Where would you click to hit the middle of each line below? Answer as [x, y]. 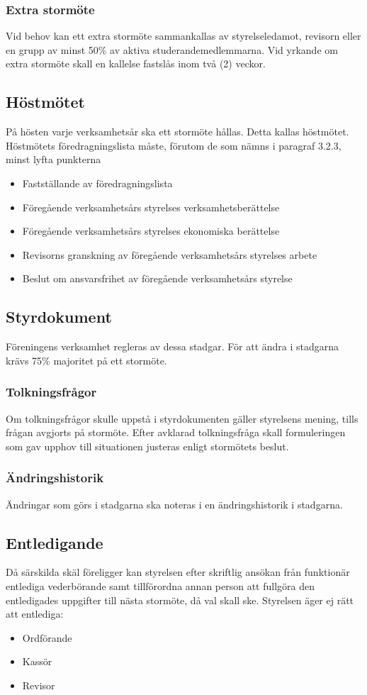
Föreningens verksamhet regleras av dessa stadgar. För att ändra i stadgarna [173, 346]
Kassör [37, 661]
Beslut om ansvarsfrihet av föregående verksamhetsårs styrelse [157, 278]
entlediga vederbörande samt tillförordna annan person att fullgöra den [160, 585]
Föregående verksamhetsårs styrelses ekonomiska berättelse [151, 231]
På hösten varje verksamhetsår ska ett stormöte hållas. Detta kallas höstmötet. [177, 132]
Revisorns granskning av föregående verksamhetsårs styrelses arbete [170, 254]
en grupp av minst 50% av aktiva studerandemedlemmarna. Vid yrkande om [172, 49]
